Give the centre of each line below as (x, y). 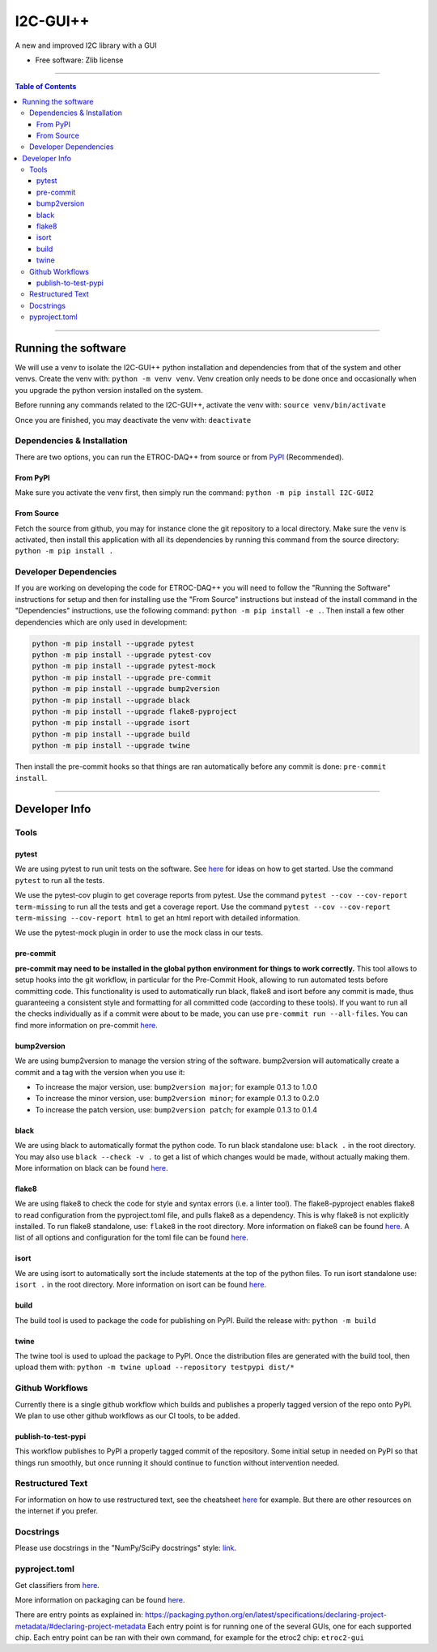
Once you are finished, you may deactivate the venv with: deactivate (133, 420)
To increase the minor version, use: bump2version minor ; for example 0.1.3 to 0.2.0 (177, 1099)
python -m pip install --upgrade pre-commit (122, 677)
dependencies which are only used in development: (101, 622)
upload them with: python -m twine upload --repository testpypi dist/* (155, 1367)
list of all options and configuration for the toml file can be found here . (132, 1238)
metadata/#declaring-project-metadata (81, 1626)
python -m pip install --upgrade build (111, 734)
